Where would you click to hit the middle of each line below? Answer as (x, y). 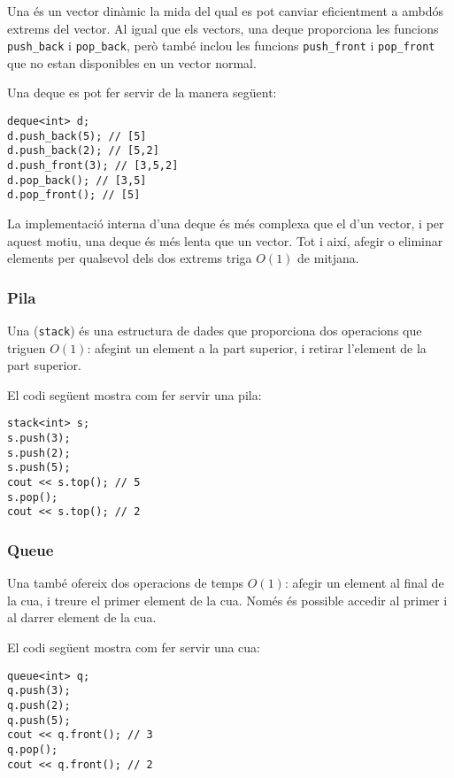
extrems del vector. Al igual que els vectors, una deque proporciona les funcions (223, 28)
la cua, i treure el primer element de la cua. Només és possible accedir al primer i (227, 600)
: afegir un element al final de (364, 583)
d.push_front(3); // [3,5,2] (93, 166)
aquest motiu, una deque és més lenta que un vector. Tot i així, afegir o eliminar (225, 240)
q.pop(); (33, 749)
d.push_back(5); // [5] (77, 136)
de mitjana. (328, 258)
